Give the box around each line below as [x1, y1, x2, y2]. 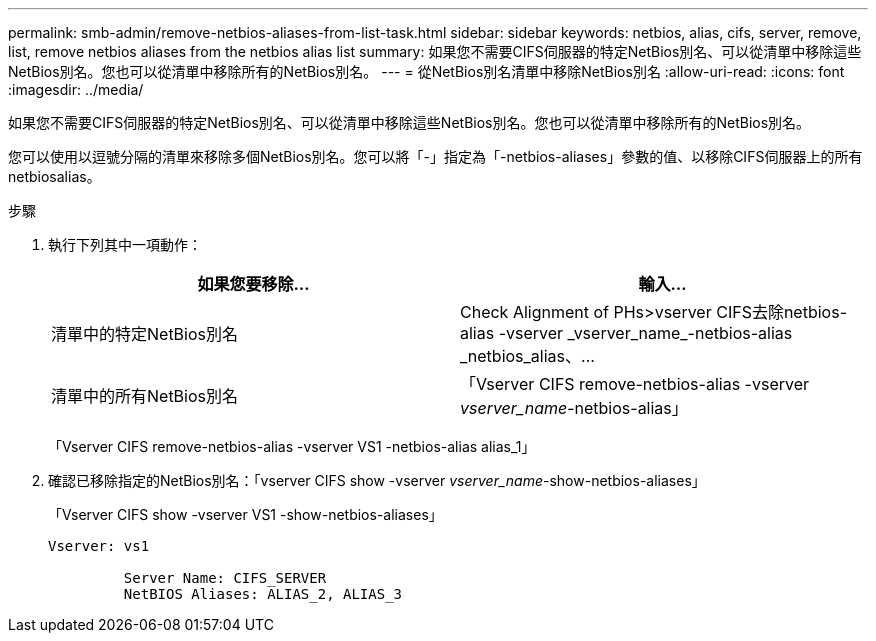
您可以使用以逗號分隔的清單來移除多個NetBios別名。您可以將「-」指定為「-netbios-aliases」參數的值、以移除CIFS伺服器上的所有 [8, 148, 863, 165]
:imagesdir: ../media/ [8, 81, 144, 98]
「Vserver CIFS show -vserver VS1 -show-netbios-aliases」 [48, 506, 443, 523]
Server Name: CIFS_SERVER [123, 570, 327, 586]
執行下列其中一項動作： [48, 236, 202, 253]
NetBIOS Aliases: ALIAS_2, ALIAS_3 [123, 586, 403, 602]
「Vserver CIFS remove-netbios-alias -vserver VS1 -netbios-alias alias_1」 [48, 438, 536, 455]
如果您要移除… [197, 274, 310, 294]
